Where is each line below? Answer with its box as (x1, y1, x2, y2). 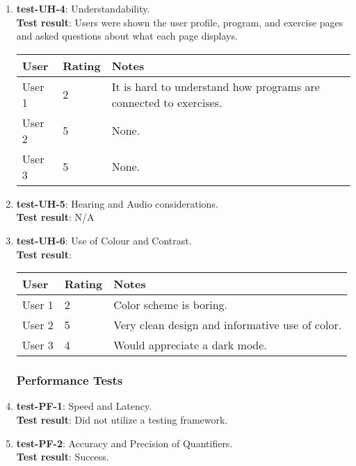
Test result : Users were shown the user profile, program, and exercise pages (16, 15, 343, 29)
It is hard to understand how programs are (111, 78, 320, 94)
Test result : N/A (16, 210, 95, 224)
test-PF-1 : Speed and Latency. (16, 399, 152, 413)
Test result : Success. (16, 449, 109, 464)
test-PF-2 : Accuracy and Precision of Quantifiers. (16, 435, 233, 450)
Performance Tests (16, 372, 123, 389)
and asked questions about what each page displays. (16, 28, 238, 43)
